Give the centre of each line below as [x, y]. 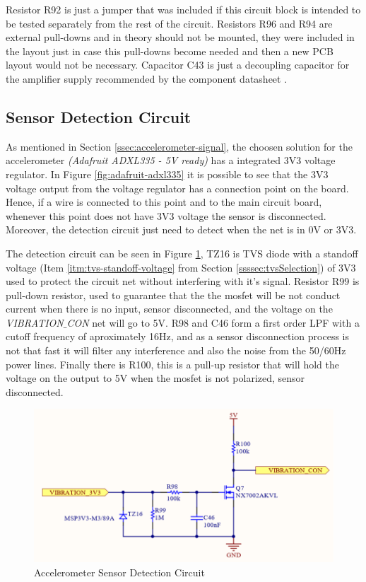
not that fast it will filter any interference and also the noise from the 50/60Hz [176, 350]
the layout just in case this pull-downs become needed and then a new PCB [170, 51]
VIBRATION [35, 322]
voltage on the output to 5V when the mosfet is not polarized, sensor [155, 378]
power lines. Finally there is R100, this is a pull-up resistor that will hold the [172, 364]
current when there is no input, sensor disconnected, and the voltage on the [169, 309]
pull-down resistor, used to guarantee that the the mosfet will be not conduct [173, 295]
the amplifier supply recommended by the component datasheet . [147, 78]
